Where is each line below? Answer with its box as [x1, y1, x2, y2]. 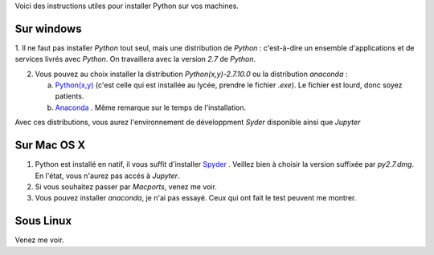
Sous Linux [14, 214, 72, 228]
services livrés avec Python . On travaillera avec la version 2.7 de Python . [14, 55, 256, 64]
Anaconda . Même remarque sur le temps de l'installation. [55, 103, 247, 112]
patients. [55, 91, 84, 101]
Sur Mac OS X [14, 139, 86, 152]
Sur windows [14, 22, 82, 35]
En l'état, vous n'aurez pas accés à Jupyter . [35, 171, 180, 180]
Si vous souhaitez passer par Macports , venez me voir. [35, 181, 217, 192]
